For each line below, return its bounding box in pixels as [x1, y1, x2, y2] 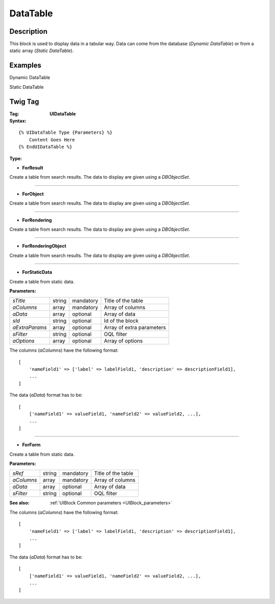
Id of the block [103, 317, 139, 324]
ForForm [22, 442, 41, 448]
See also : [9, 500, 30, 506]
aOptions [12, 337, 35, 345]
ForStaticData [22, 269, 52, 275]
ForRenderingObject [22, 243, 66, 249]
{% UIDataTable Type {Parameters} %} [18, 130, 113, 135]
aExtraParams [12, 324, 47, 331]
